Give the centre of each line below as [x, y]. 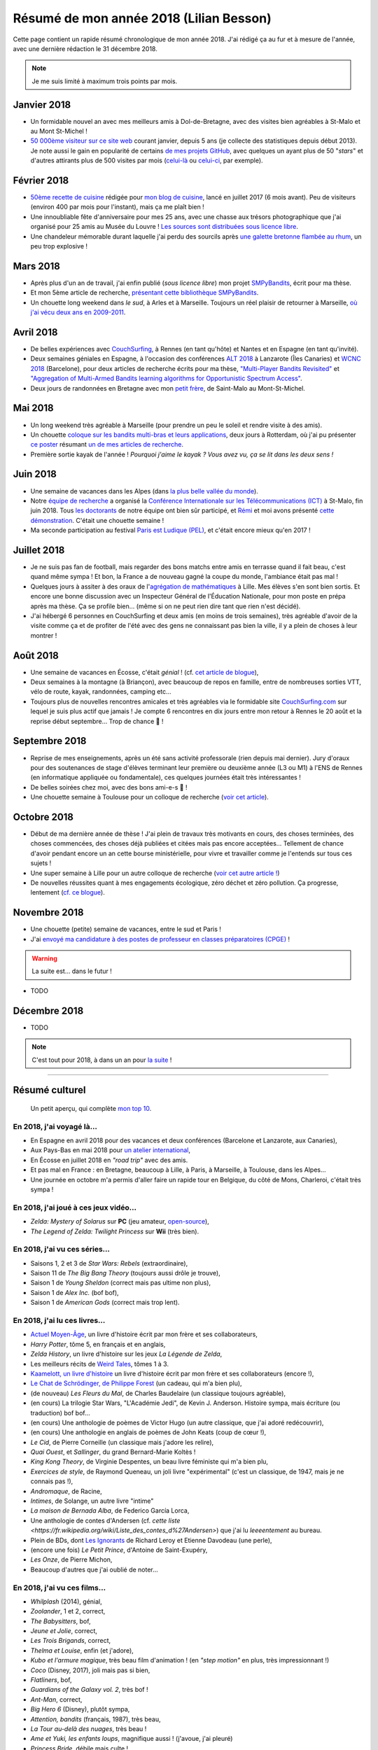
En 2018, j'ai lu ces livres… [59, 1321]
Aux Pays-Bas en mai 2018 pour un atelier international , [111, 1150]
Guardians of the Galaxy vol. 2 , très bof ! [89, 1690]
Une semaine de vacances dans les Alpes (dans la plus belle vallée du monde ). [144, 491]
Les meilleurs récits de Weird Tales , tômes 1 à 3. [100, 1364]
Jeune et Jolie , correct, [64, 1631]
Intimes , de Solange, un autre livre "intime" [92, 1501]
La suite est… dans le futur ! [72, 971]
